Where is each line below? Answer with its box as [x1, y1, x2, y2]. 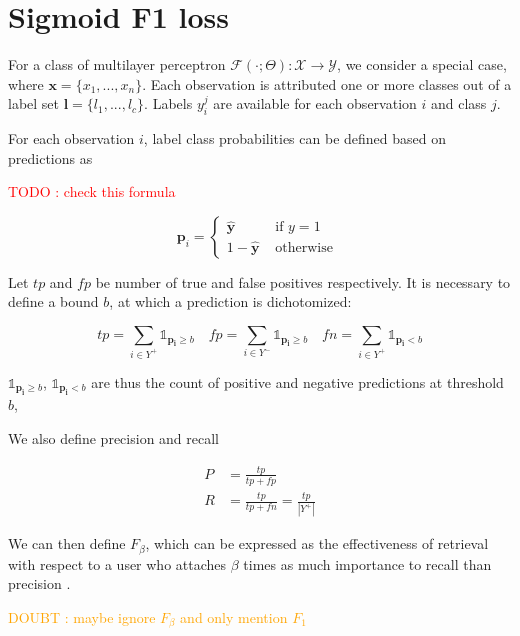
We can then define [8, 533, 126, 554]
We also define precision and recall [8, 427, 220, 448]
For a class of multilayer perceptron [8, 54, 226, 75]
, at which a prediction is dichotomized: [109, 291, 352, 312]
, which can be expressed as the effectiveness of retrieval [145, 533, 489, 554]
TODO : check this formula [8, 181, 176, 202]
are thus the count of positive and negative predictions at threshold [91, 371, 504, 392]
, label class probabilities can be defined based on [143, 128, 446, 149]
